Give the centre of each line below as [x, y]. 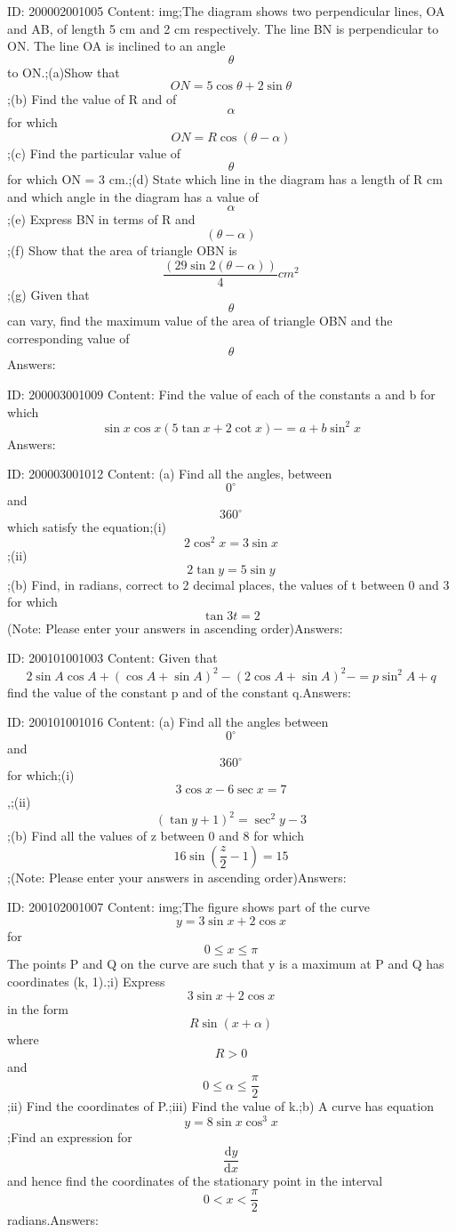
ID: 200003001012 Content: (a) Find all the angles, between [170, 474]
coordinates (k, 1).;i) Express [86, 982]
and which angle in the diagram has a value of [133, 196]
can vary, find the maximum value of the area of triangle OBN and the [200, 321]
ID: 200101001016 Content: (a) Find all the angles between [168, 722]
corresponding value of [68, 338]
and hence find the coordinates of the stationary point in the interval [195, 1180]
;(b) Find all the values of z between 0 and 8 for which [156, 836]
